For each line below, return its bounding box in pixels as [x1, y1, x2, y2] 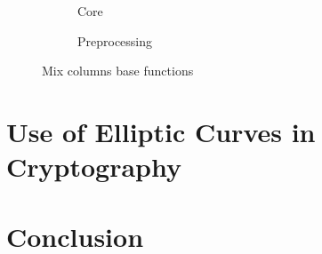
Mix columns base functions [42, 61, 194, 80]
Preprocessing [77, 31, 153, 50]
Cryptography [6, 148, 181, 185]
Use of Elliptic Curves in [6, 113, 316, 149]
